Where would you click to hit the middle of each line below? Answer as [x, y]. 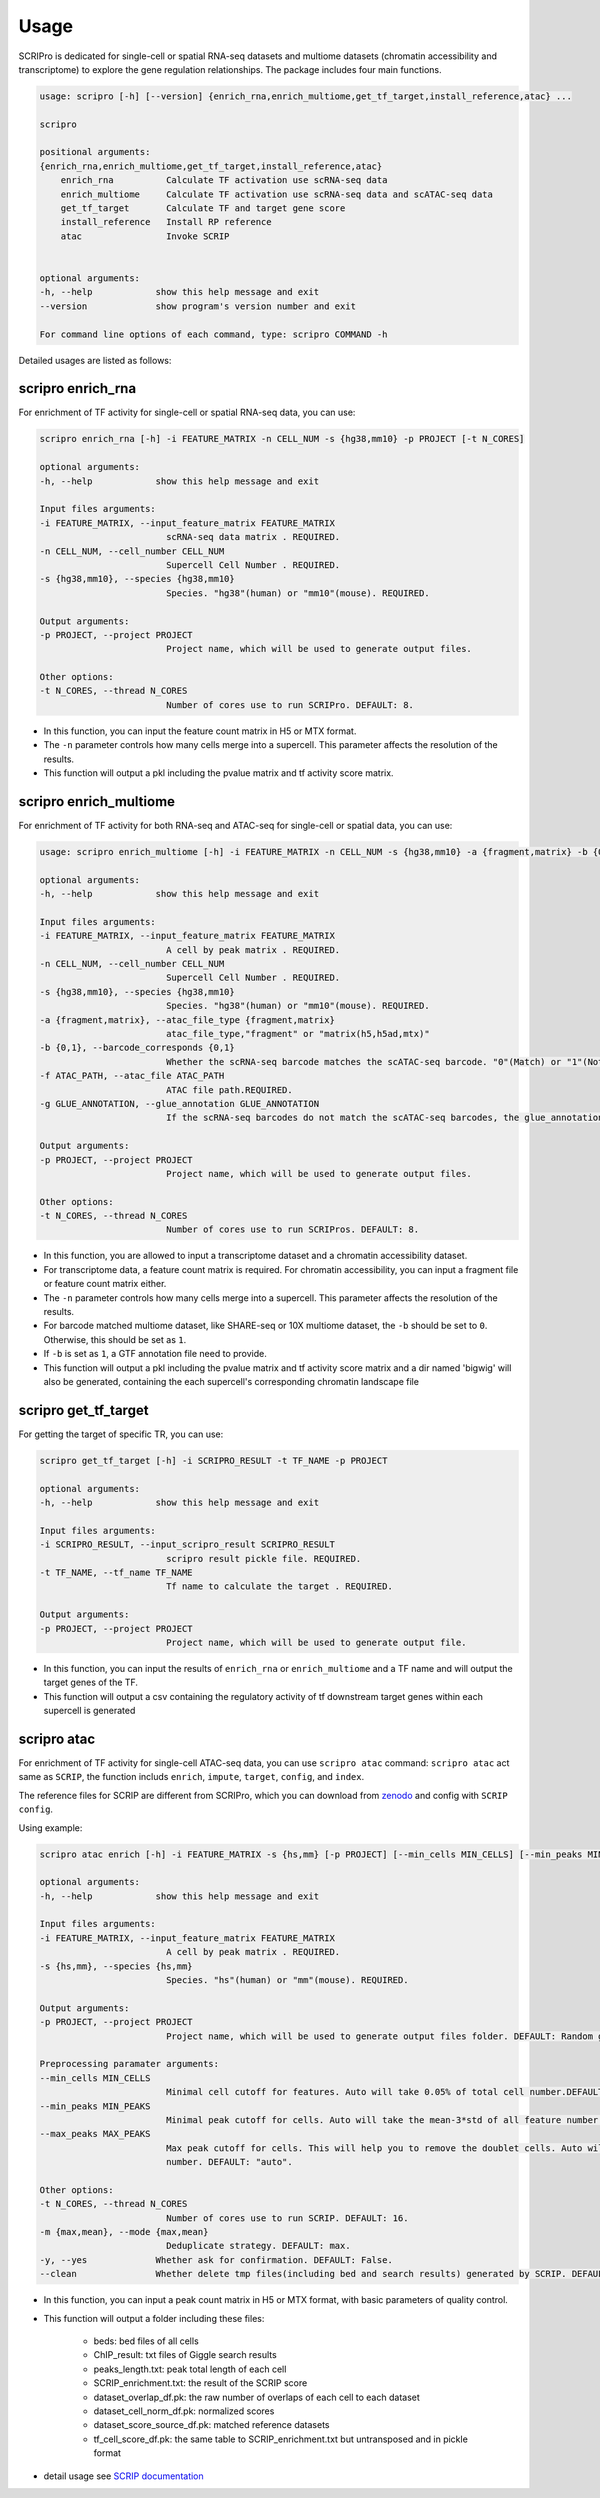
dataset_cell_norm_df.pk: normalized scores [184, 2411]
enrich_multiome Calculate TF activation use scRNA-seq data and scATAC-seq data [277, 194]
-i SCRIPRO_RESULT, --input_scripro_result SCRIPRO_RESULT [187, 1544]
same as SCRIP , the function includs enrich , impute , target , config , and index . [191, 1777]
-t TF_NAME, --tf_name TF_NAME [116, 1572]
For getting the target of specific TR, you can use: [121, 1434]
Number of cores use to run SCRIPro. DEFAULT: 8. [290, 704]
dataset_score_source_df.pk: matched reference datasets [211, 2425]
